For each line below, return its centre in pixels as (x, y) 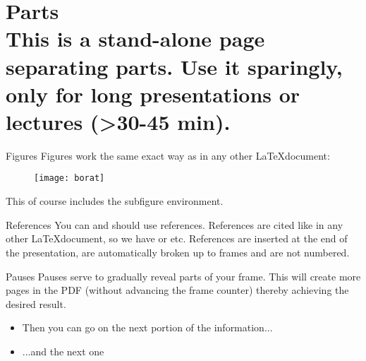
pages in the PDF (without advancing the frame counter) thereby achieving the (177, 290)
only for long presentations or (153, 94)
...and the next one (63, 351)
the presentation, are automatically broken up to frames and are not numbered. (178, 252)
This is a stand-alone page (135, 39)
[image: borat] (69, 178)
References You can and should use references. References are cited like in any (175, 224)
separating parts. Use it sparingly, (174, 66)
